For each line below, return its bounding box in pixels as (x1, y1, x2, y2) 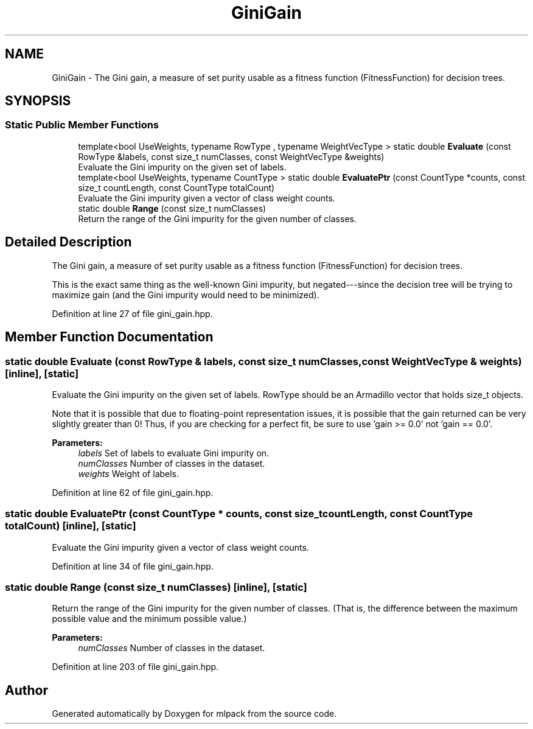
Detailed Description (5, 234, 132, 250)
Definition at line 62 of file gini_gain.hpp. (52, 487, 214, 498)
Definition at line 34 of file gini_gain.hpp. (52, 560, 214, 571)
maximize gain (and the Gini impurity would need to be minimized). (52, 289, 319, 300)
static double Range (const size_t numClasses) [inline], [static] (5, 581, 307, 593)
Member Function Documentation (5, 329, 214, 345)
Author (5, 682, 48, 698)
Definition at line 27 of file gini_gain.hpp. (52, 308, 213, 319)
